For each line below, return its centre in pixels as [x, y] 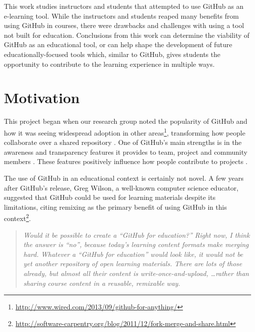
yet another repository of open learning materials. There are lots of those [133, 263]
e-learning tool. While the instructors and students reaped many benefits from [121, 15]
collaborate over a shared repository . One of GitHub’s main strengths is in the [123, 142]
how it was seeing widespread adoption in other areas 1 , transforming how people [125, 132]
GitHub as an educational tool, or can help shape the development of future [118, 44]
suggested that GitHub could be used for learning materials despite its [110, 197]
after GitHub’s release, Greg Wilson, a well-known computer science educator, [121, 187]
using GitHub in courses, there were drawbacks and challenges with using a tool [124, 25]
